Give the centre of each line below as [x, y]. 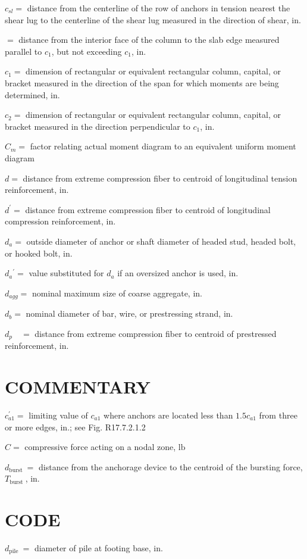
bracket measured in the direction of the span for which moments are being [142, 82]
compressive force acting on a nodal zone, [100, 447]
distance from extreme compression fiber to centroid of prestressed [156, 333]
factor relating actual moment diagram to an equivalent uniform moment [163, 146]
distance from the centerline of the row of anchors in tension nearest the [159, 8]
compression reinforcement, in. [60, 221]
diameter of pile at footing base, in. [98, 548]
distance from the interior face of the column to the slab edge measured [149, 40]
